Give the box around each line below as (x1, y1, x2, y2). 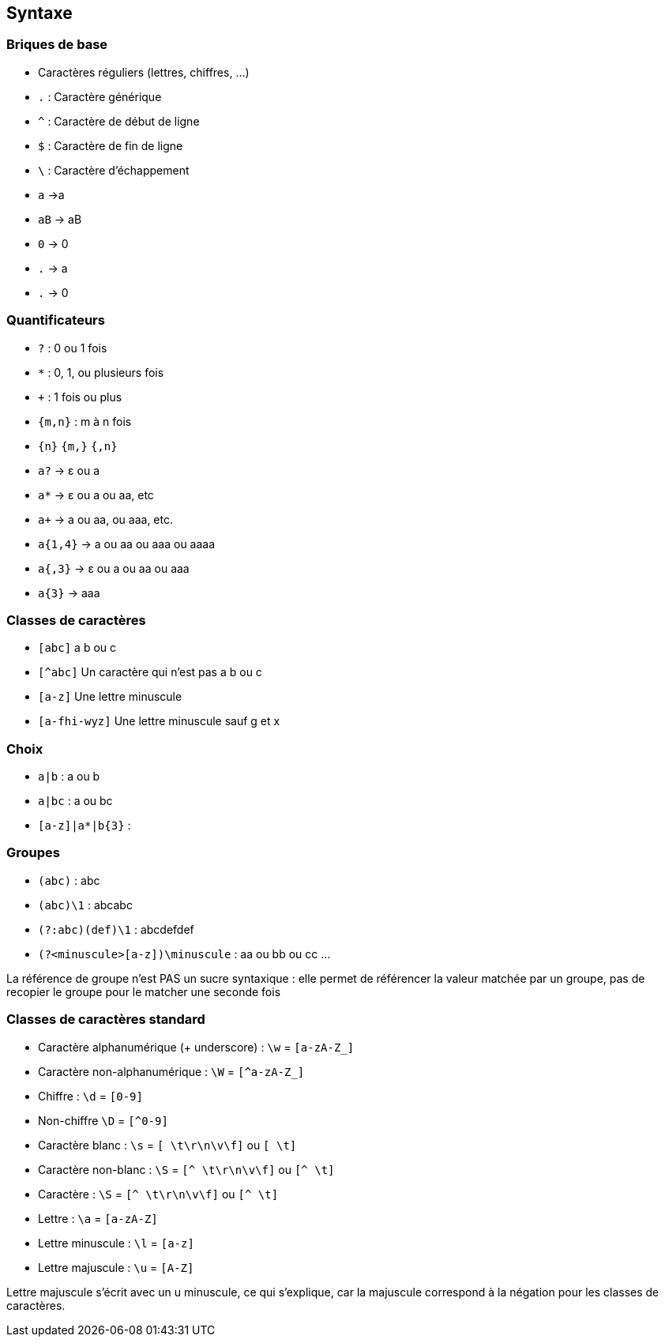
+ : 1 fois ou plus (38, 389, 122, 404)
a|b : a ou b (38, 769, 100, 784)
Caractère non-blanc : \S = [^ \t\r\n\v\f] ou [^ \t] (38, 1162, 335, 1176)
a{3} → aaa (38, 585, 100, 600)
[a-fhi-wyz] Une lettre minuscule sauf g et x (38, 714, 280, 728)
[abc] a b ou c (38, 641, 117, 655)
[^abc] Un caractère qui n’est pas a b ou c (38, 665, 262, 679)
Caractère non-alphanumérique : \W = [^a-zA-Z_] (38, 1064, 305, 1078)
